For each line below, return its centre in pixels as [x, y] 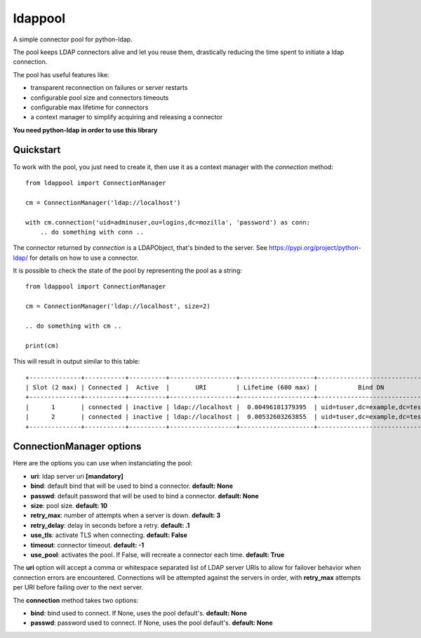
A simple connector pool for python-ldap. [73, 39]
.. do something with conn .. [92, 232]
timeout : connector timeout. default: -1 [87, 545]
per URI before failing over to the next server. [78, 587]
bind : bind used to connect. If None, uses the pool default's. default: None [139, 613]
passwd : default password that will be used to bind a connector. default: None [145, 496]
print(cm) [42, 345]
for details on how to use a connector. [84, 258]
